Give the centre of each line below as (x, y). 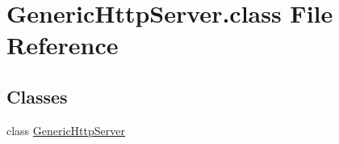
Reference (63, 45)
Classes (37, 96)
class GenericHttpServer (66, 130)
